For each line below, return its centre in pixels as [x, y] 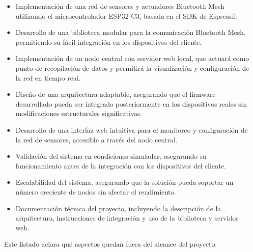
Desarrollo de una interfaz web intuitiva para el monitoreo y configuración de [132, 129]
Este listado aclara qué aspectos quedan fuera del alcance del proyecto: [111, 244]
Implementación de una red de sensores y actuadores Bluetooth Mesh [120, 6]
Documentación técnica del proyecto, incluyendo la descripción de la [118, 208]
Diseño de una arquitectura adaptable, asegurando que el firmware [115, 94]
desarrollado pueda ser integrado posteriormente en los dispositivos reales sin [131, 103]
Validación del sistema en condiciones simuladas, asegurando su [111, 156]
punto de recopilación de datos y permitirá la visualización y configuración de [132, 68]
